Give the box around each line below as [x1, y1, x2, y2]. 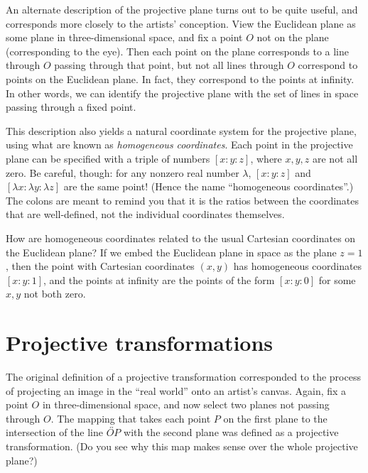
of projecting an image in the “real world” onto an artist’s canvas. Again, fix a [6, 383, 347, 398]
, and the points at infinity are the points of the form [43, 272, 275, 287]
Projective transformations [6, 328, 274, 357]
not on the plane [256, 30, 329, 45]
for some [318, 272, 356, 287]
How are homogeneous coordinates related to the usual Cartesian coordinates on [6, 230, 356, 245]
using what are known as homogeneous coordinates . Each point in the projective [6, 137, 353, 152]
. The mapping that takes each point [50, 411, 211, 425]
